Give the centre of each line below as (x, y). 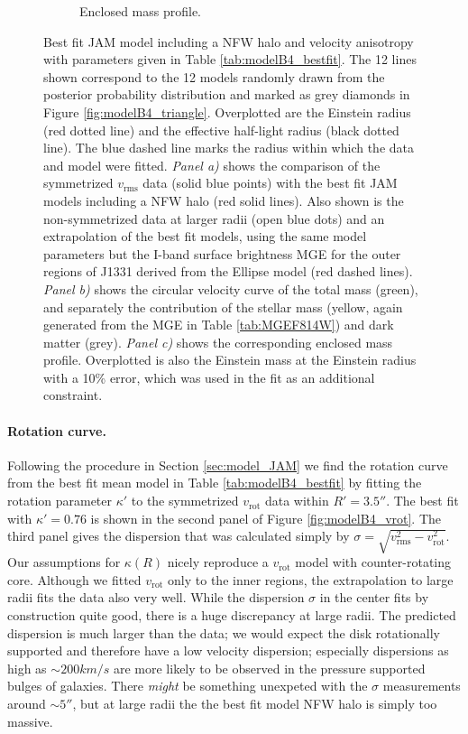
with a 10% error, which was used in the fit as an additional (209, 377)
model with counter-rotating (373, 562)
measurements (422, 686)
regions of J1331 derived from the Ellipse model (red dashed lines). (228, 271)
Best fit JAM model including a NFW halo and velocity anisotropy (229, 41)
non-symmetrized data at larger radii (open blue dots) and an (214, 218)
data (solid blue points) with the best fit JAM (270, 183)
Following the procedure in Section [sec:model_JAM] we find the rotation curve (228, 465)
